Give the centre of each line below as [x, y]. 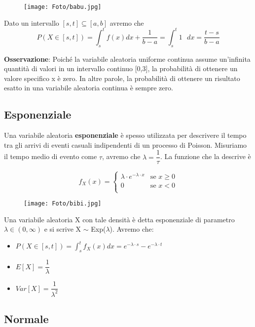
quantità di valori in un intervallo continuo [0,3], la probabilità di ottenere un [121, 68]
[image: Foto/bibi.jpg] [63, 204]
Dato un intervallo [32, 22]
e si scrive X [63, 229]
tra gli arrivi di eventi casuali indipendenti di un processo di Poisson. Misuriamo [126, 144]
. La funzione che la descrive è [205, 156]
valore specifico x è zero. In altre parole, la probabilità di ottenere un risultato [122, 78]
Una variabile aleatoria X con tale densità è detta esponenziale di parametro [119, 219]
